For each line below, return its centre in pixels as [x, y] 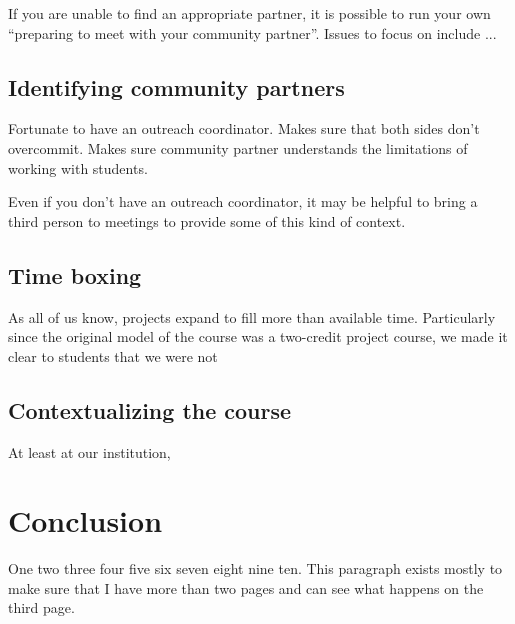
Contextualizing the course [150, 409]
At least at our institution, [89, 451]
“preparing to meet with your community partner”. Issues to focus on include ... [252, 32]
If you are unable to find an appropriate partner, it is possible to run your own [249, 13]
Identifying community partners [176, 86]
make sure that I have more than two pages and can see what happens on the [246, 587]
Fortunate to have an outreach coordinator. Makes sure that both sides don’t [244, 128]
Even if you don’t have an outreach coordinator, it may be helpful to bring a [243, 201]
